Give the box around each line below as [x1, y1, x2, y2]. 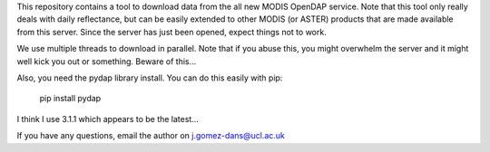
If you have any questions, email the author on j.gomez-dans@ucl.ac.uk [16, 130, 285, 141]
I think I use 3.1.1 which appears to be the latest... [16, 113, 200, 124]
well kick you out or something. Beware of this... [16, 55, 197, 67]
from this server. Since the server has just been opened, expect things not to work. [16, 26, 327, 37]
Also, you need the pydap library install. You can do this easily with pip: [16, 72, 283, 83]
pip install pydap [39, 93, 102, 104]
